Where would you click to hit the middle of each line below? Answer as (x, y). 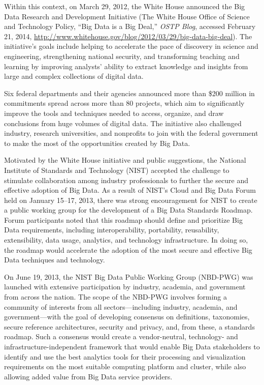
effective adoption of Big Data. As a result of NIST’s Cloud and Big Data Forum (130, 190)
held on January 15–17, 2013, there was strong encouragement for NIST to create (131, 200)
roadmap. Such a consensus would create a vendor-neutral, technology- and (121, 336)
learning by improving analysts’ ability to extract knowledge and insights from (126, 66)
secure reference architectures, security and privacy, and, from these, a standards (129, 326)
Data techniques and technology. (55, 260)
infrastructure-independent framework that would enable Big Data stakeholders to (132, 346)
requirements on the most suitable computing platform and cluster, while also (125, 366)
